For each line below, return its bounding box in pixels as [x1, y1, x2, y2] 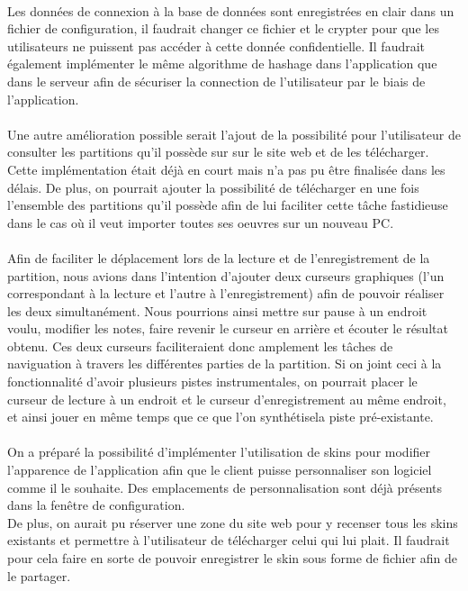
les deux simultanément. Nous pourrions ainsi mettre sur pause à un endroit [7, 301, 427, 320]
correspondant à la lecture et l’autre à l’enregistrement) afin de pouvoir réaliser [7, 284, 445, 303]
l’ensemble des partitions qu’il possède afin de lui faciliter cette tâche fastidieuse [7, 195, 448, 214]
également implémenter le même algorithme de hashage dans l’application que [7, 54, 437, 73]
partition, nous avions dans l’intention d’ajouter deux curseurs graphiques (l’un [7, 266, 445, 285]
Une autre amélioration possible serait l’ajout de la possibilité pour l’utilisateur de [7, 124, 461, 143]
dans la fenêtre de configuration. [7, 496, 185, 514]
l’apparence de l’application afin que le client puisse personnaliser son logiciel [7, 460, 432, 479]
